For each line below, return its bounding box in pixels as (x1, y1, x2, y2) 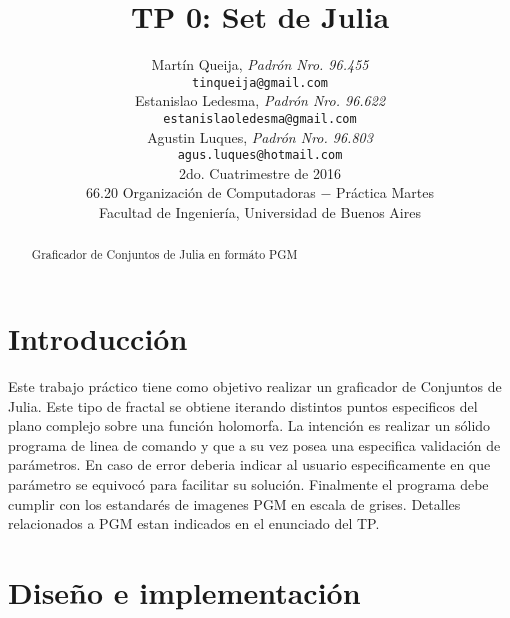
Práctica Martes (335, 182, 434, 203)
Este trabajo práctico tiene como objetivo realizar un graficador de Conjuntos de (8, 376, 502, 397)
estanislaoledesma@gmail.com (163, 111, 357, 126)
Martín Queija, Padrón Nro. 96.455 (151, 54, 369, 75)
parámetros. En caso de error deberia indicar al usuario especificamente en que (8, 454, 491, 475)
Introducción (8, 318, 188, 359)
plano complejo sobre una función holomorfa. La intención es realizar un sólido (8, 415, 491, 436)
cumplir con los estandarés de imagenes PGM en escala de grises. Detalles (8, 493, 461, 514)
